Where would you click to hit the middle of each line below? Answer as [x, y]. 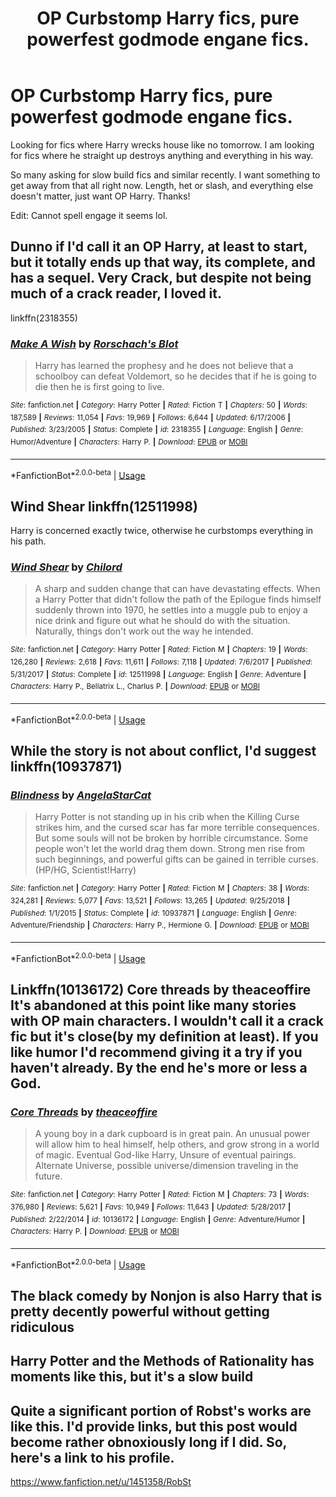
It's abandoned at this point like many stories [153, 1005]
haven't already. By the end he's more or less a [159, 1068]
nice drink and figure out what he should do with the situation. [162, 621]
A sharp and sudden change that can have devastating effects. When [177, 589]
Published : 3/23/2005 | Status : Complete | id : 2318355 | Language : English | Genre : [157, 430]
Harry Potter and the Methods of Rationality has [162, 1361]
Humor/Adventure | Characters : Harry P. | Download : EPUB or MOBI [129, 442]
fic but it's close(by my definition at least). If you [164, 1037]
